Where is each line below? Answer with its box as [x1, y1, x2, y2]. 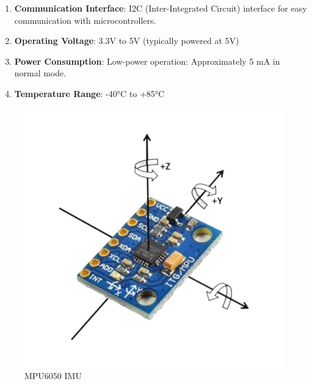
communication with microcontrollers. [14, 13, 156, 26]
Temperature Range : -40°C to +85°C [14, 87, 165, 100]
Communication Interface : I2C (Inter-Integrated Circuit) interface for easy [14, 2, 307, 14]
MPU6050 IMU [24, 369, 82, 382]
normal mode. [14, 67, 67, 79]
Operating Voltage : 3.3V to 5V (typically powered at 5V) [14, 34, 239, 47]
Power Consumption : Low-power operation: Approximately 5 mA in [14, 54, 280, 67]
